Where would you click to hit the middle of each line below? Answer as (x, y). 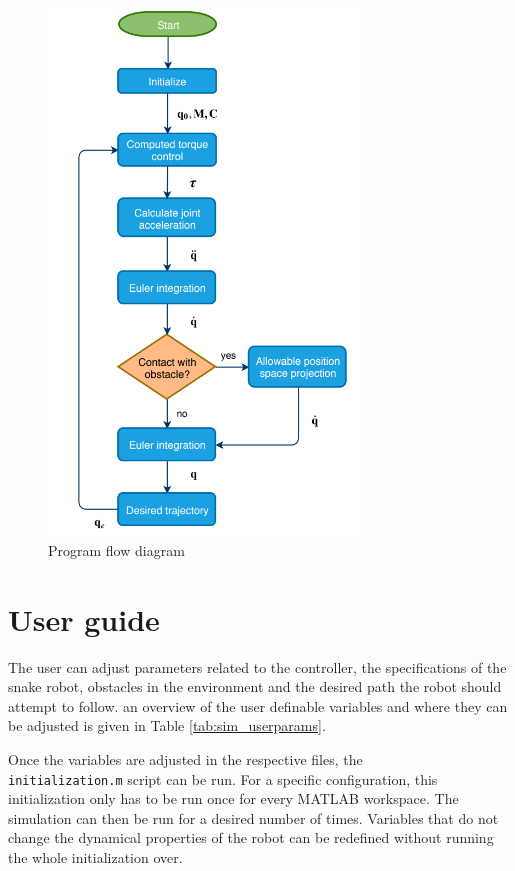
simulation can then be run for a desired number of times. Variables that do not (253, 817)
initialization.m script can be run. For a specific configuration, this (223, 778)
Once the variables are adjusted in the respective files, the (185, 759)
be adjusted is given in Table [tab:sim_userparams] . (167, 725)
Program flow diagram (116, 549)
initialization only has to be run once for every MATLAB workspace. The (233, 798)
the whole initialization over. (95, 857)
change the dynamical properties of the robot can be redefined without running (251, 837)
